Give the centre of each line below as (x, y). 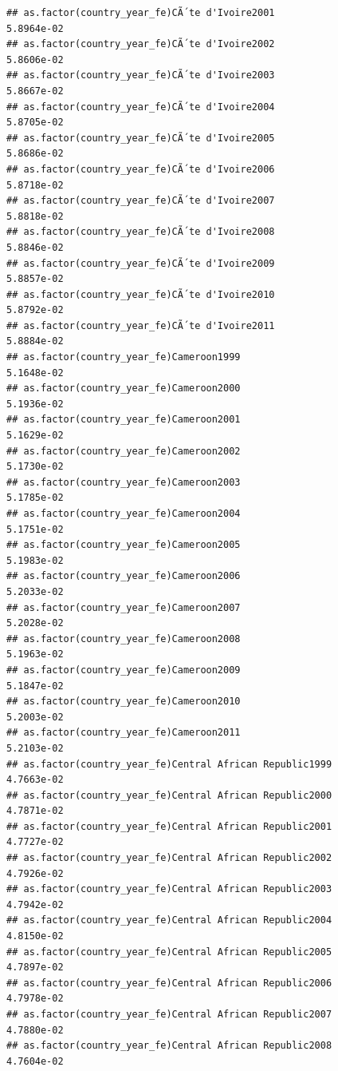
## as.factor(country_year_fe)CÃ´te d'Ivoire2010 (141, 294)
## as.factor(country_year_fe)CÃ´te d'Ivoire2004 (141, 107)
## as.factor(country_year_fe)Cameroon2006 (124, 576)
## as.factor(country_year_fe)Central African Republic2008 (169, 1046)
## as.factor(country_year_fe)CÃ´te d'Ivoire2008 (141, 232)
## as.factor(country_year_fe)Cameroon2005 (124, 545)
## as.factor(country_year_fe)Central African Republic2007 (169, 1014)
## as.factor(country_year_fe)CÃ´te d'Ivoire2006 (141, 169)
